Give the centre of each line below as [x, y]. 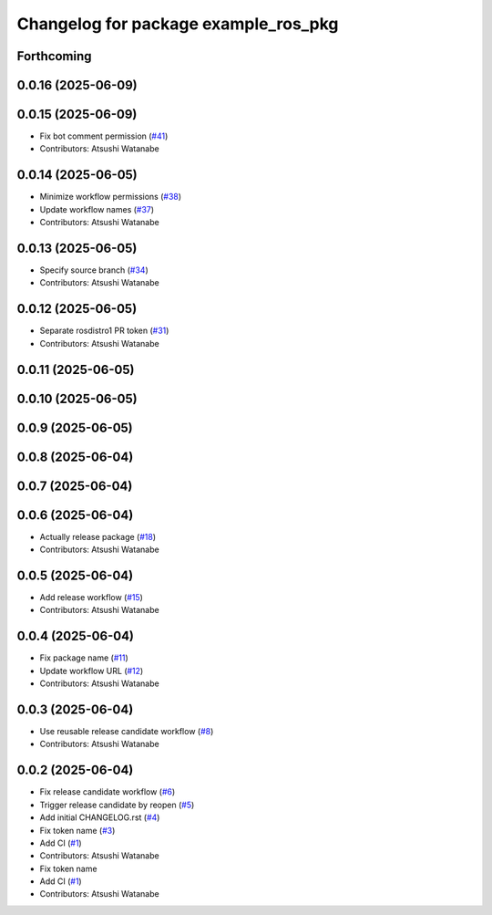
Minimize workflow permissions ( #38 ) [111, 197]
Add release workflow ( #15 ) [91, 598]
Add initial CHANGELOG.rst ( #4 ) [100, 817]
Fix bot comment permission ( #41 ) [104, 136]
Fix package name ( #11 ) [84, 658]
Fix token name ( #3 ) [77, 830]
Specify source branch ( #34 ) [94, 270]
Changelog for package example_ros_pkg [178, 24]
